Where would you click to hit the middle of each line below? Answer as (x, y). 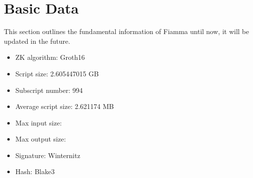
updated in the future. (37, 41)
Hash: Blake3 (35, 171)
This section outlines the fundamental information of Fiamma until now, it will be (126, 31)
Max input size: (38, 122)
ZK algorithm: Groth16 (50, 57)
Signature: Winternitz (48, 155)
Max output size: (41, 139)
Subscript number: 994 (49, 90)
